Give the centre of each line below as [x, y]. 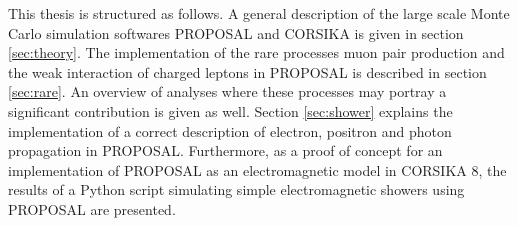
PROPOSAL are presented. [92, 208]
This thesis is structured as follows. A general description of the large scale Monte [259, 13]
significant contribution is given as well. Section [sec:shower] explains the [230, 110]
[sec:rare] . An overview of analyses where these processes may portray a [227, 91]
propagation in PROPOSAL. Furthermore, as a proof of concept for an [225, 150]
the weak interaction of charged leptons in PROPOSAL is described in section [247, 71]
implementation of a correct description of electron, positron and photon [230, 130]
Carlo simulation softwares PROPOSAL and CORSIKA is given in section [236, 32]
